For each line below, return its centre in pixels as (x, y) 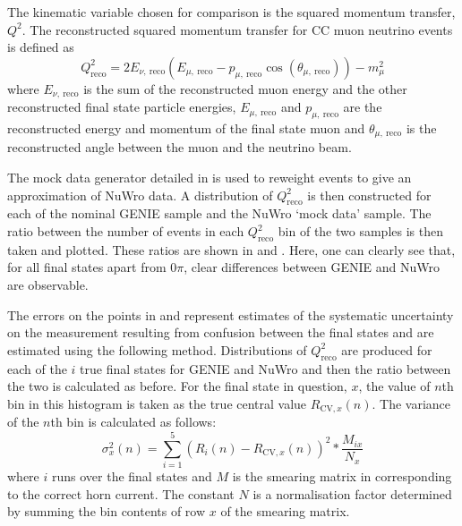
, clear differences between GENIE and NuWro (312, 267)
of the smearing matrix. (285, 511)
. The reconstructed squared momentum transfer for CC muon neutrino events (237, 29)
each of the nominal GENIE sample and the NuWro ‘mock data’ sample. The (219, 213)
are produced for (387, 349)
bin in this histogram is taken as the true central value (157, 403)
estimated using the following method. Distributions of (157, 349)
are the (363, 107)
